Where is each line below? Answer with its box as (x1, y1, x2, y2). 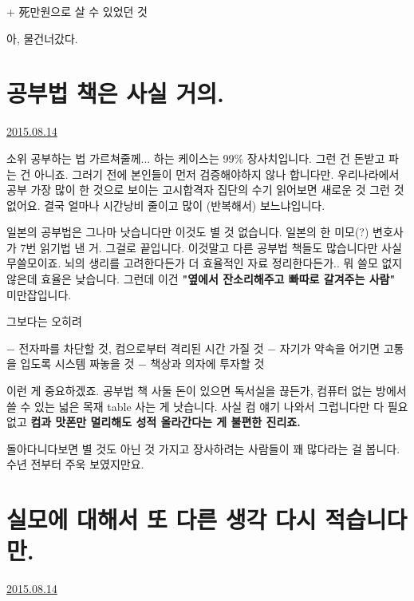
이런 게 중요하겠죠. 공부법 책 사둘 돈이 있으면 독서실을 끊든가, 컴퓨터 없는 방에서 (6, 382, 407, 399)
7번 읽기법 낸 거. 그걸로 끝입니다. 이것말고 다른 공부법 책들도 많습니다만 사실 (20, 239, 402, 255)
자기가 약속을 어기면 (279, 339, 380, 356)
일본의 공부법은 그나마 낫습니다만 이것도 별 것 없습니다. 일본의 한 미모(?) (6, 223, 369, 240)
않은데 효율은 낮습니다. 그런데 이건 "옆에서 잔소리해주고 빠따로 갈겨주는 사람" (6, 271, 396, 287)
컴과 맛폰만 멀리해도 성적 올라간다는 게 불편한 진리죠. (30, 413, 301, 430)
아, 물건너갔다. (6, 30, 78, 46)
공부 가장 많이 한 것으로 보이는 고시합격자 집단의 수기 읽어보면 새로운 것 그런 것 (6, 181, 404, 198)
